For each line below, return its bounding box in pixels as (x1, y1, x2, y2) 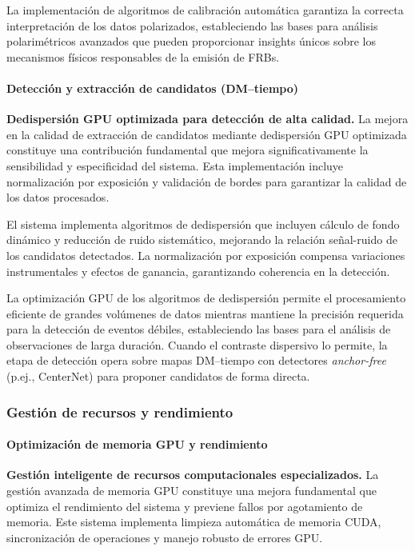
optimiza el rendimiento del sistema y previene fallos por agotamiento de (6, 497, 363, 514)
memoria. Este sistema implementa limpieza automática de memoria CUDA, (6, 513, 381, 530)
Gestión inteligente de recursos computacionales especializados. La (6, 466, 379, 483)
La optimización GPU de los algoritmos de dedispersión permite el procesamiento (6, 289, 406, 306)
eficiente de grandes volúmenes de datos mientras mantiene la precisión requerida (6, 305, 404, 321)
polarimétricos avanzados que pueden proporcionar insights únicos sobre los (6, 33, 377, 50)
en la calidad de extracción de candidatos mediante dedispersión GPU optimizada (6, 126, 407, 142)
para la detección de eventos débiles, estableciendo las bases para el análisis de (6, 321, 391, 337)
